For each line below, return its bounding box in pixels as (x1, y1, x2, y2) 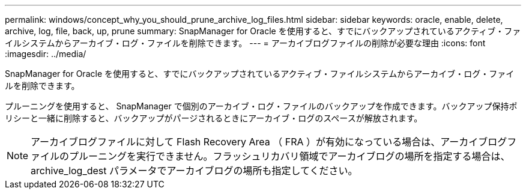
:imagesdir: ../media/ (5, 49, 86, 59)
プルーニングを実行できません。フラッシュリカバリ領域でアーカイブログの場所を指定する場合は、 (69, 150, 510, 162)
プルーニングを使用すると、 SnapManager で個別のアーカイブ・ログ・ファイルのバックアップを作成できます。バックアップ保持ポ (5, 101, 518, 111)
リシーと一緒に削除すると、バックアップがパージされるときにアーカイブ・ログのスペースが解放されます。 (5, 113, 423, 123)
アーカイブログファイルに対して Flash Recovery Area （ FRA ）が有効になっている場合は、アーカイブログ (31, 136, 507, 148)
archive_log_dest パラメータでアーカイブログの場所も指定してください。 (31, 165, 358, 177)
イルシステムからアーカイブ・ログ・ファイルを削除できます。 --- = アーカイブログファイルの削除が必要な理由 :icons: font (5, 38, 486, 48)
